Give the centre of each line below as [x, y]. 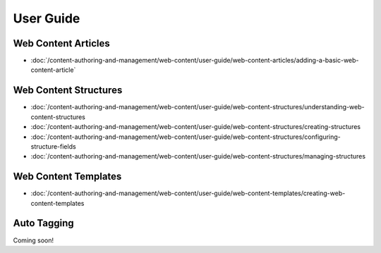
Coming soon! [34, 240]
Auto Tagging [43, 223]
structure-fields [54, 146]
